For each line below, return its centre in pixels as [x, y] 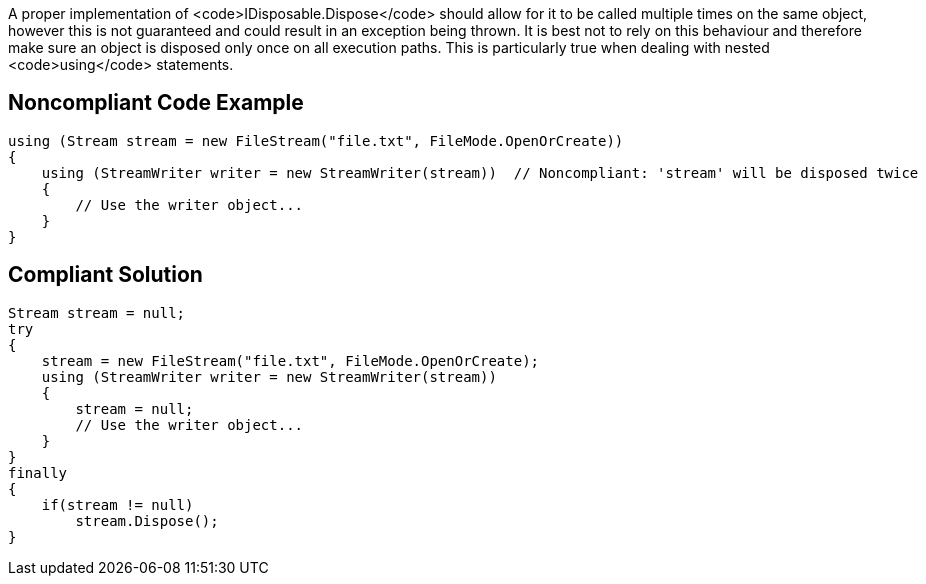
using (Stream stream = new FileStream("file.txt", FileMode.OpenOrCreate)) [316, 140]
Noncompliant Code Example [156, 103]
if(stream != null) [117, 504]
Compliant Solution [105, 275]
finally [38, 472]
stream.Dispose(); [147, 520]
